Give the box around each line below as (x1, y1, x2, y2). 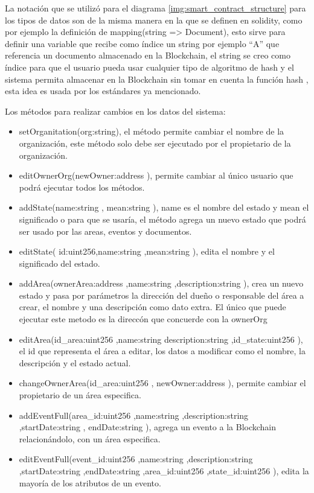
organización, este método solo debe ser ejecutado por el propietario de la (19, 136, 291, 149)
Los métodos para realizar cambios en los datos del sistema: (5, 104, 226, 117)
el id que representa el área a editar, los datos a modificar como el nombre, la (19, 345, 306, 357)
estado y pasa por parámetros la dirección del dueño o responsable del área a (19, 288, 304, 301)
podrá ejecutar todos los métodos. (19, 180, 145, 193)
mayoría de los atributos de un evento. (19, 476, 161, 489)
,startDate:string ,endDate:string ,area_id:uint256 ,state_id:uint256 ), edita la (19, 465, 309, 477)
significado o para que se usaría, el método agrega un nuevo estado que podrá (19, 212, 306, 225)
